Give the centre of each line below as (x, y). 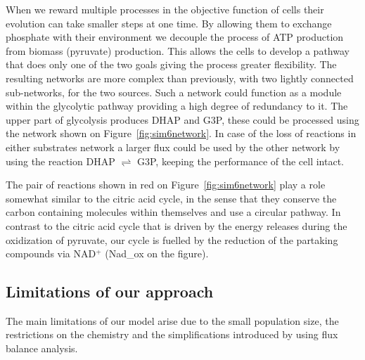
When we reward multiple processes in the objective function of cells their (165, 9)
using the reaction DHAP (60, 161)
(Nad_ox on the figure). (157, 253)
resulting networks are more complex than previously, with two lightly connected (180, 78)
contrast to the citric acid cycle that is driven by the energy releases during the (177, 225)
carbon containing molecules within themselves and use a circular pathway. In (173, 212)
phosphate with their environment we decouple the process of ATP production (175, 37)
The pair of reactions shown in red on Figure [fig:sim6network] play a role (166, 185)
